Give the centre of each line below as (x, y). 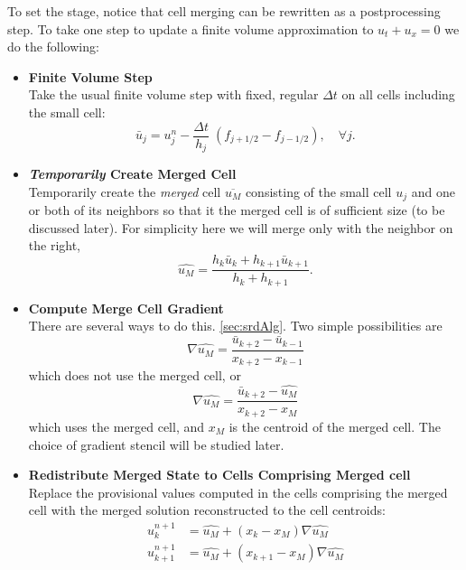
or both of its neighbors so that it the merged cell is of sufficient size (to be (237, 210)
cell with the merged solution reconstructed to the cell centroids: (207, 510)
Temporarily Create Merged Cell (132, 174)
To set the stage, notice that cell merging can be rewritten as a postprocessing (224, 11)
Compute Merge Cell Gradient (126, 308)
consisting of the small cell (318, 191)
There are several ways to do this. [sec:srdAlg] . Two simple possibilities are (235, 326)
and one (433, 191)
